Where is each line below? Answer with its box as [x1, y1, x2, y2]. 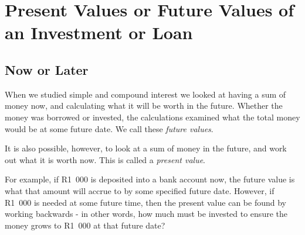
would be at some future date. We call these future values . [5, 122, 213, 134]
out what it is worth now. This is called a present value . [5, 153, 205, 165]
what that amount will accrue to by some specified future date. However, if [5, 184, 274, 196]
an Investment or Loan [5, 20, 193, 44]
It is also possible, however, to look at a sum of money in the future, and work [5, 142, 287, 154]
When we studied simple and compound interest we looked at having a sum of [5, 88, 286, 100]
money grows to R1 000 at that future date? [5, 219, 165, 231]
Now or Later [5, 60, 89, 78]
